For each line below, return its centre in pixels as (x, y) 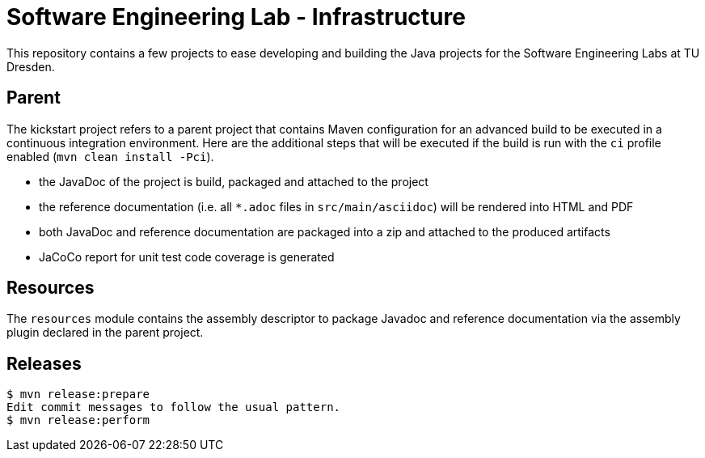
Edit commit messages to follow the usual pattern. (174, 407)
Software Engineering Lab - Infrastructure (236, 17)
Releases (44, 363)
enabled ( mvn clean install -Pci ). (110, 156)
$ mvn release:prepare (78, 394)
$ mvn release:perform (78, 420)
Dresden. (31, 66)
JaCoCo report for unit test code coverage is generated (187, 257)
